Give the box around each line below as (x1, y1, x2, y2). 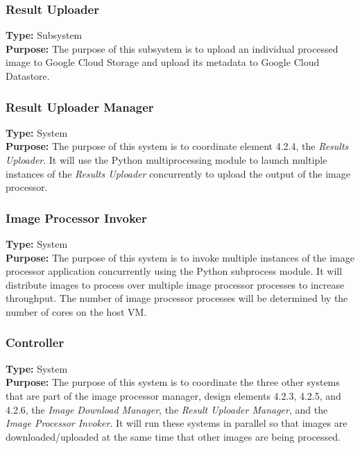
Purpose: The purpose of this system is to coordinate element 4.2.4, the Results (6, 139, 349, 153)
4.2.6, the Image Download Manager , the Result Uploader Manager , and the (6, 402, 328, 416)
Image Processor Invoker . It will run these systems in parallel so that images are (6, 416, 348, 430)
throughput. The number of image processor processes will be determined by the (6, 291, 348, 305)
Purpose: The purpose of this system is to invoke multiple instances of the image (6, 250, 354, 264)
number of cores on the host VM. (6, 304, 147, 319)
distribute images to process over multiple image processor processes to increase (6, 277, 345, 291)
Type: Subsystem (6, 28, 83, 42)
